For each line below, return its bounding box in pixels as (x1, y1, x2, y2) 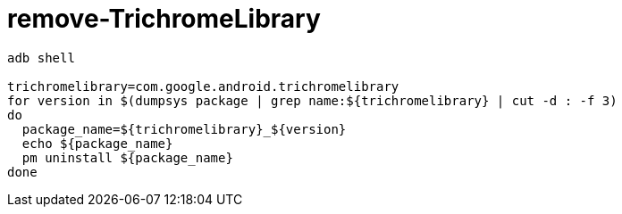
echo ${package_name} (21, 136, 173, 151)
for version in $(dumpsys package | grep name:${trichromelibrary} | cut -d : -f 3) (7, 93, 618, 108)
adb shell (7, 50, 75, 65)
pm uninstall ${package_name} (21, 150, 233, 165)
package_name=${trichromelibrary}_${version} (21, 121, 347, 136)
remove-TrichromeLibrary (7, 4, 321, 34)
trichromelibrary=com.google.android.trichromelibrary (7, 78, 399, 94)
